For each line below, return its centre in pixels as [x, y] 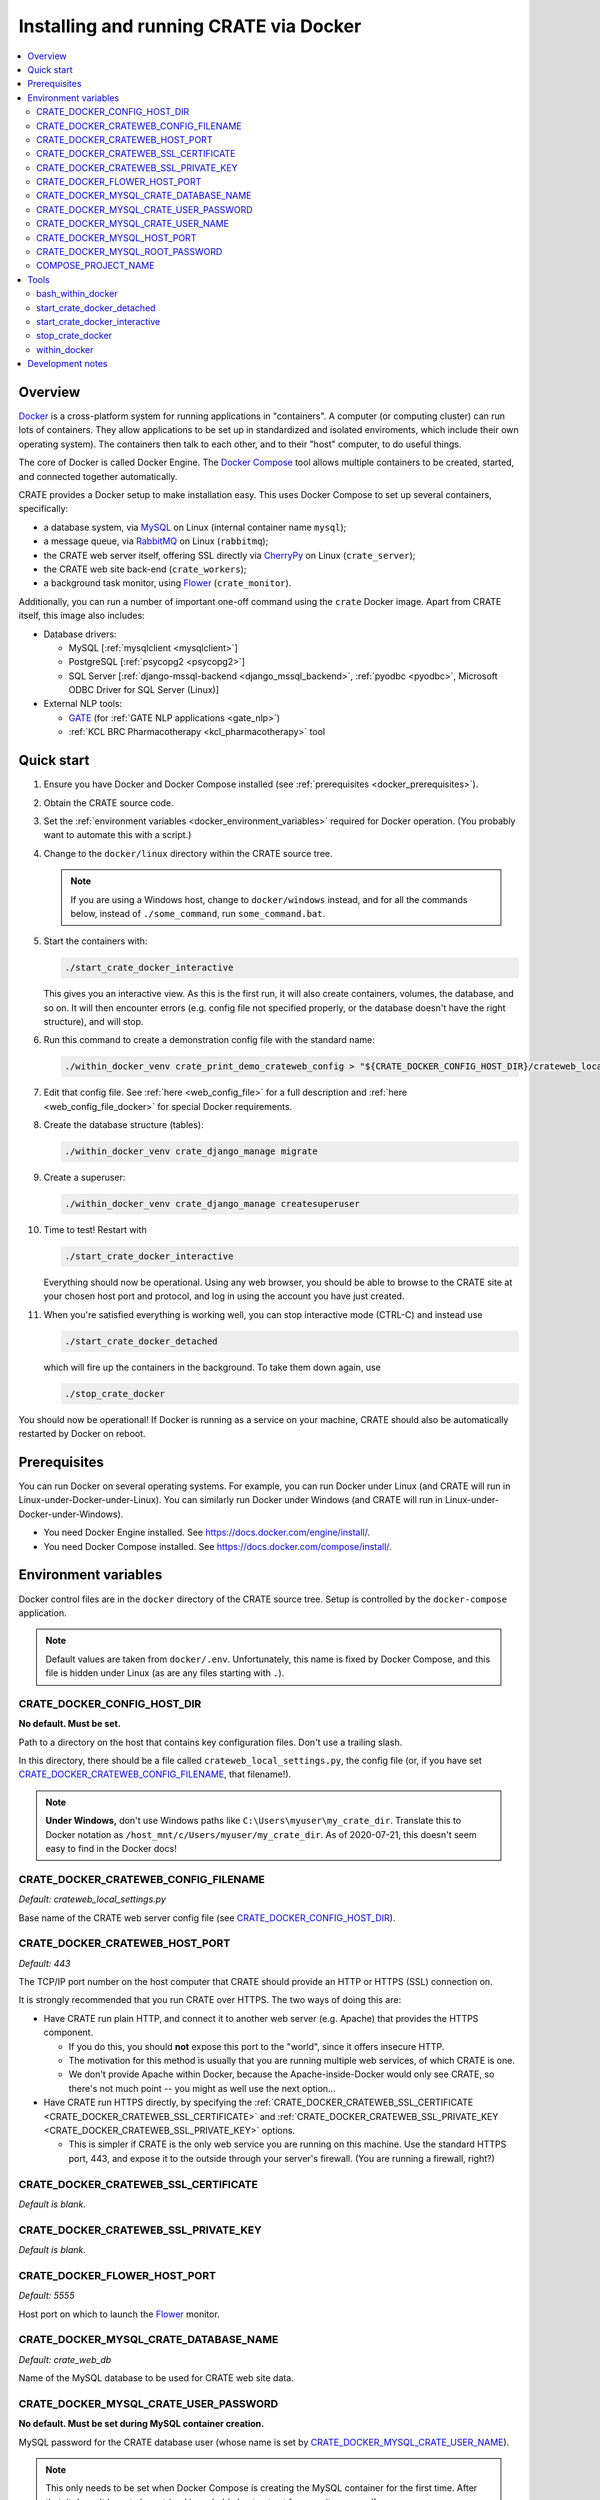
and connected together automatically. [98, 476]
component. [68, 2032]
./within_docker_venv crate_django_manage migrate [191, 1151]
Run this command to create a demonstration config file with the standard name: [209, 1040]
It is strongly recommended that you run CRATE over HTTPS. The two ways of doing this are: [210, 2000]
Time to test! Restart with [95, 1230]
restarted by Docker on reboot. [82, 1434]
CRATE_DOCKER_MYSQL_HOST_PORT [116, 237]
